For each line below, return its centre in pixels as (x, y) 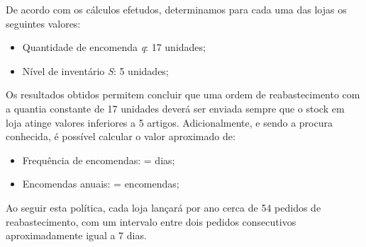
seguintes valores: (43, 23)
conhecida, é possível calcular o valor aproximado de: (121, 136)
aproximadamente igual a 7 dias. (76, 235)
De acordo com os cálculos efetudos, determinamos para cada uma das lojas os (176, 9)
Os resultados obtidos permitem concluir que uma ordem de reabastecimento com (183, 94)
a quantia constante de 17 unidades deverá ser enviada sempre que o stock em (175, 108)
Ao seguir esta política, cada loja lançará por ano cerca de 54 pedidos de (163, 207)
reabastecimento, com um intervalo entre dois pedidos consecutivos (151, 221)
